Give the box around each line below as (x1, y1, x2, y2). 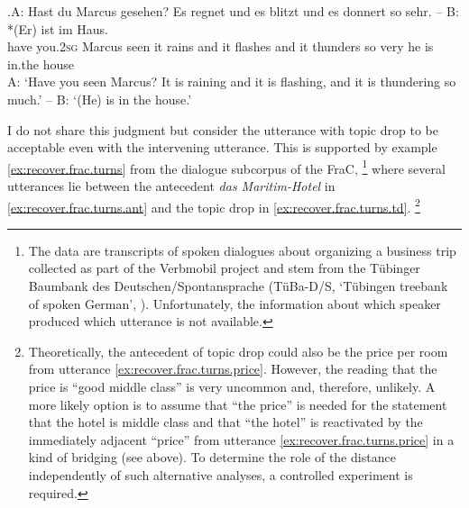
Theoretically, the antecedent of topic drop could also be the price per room (28, 341, 448, 360)
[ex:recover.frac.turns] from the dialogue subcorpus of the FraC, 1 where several (7, 156, 446, 177)
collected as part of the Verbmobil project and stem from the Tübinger (28, 259, 420, 277)
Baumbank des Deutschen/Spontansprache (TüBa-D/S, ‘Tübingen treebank (28, 277, 448, 295)
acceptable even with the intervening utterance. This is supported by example (7, 138, 437, 157)
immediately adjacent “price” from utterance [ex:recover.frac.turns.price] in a (28, 430, 455, 449)
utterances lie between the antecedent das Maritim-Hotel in (7, 177, 336, 195)
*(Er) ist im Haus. (7, 19, 108, 38)
